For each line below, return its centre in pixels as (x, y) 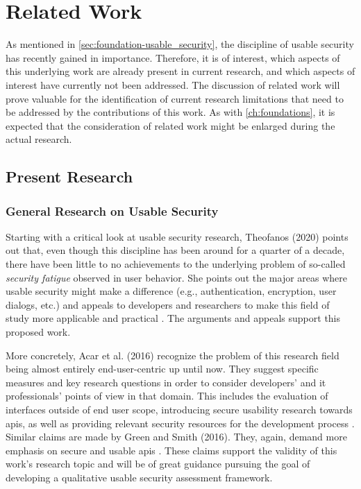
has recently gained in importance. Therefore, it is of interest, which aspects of (173, 57)
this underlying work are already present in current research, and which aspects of (180, 71)
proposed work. (38, 332)
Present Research (69, 177)
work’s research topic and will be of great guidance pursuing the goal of (158, 464)
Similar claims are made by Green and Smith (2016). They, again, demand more (176, 437)
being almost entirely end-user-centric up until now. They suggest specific (162, 369)
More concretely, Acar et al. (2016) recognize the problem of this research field (173, 355)
